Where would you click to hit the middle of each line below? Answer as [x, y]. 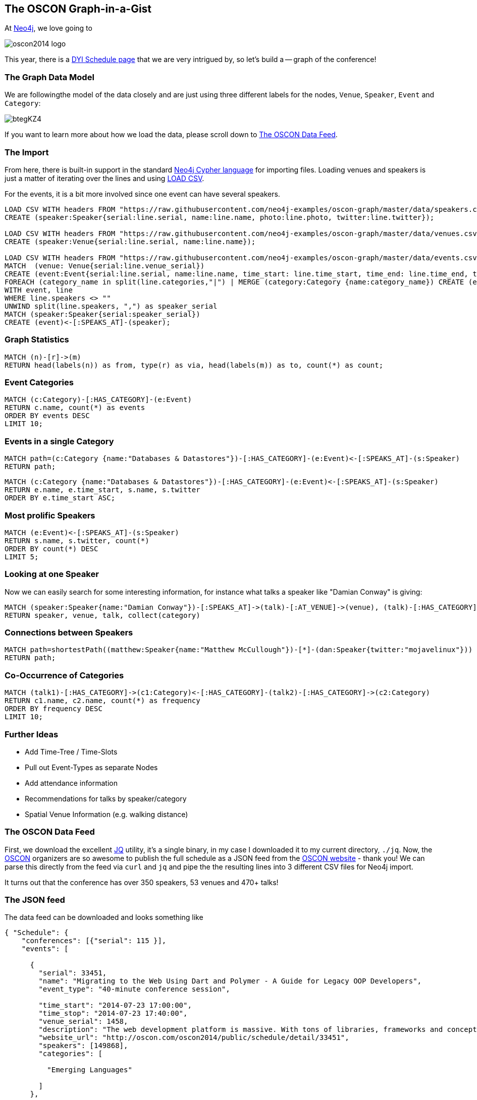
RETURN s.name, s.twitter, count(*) [77, 540]
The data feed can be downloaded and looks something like [104, 917]
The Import [27, 152]
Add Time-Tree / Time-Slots [71, 751]
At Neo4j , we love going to [48, 28]
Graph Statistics [37, 340]
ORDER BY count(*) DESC [51, 548]
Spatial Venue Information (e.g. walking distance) [107, 814]
